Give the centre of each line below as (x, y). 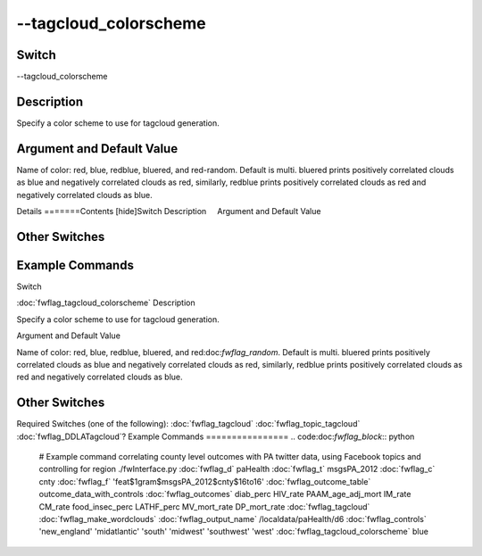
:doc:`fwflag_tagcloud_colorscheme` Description (106, 303)
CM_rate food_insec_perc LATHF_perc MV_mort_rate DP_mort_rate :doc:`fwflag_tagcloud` (204, 506)
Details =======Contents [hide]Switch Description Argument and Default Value (169, 212)
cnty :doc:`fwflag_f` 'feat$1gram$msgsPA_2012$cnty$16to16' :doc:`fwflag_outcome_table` (205, 481)
